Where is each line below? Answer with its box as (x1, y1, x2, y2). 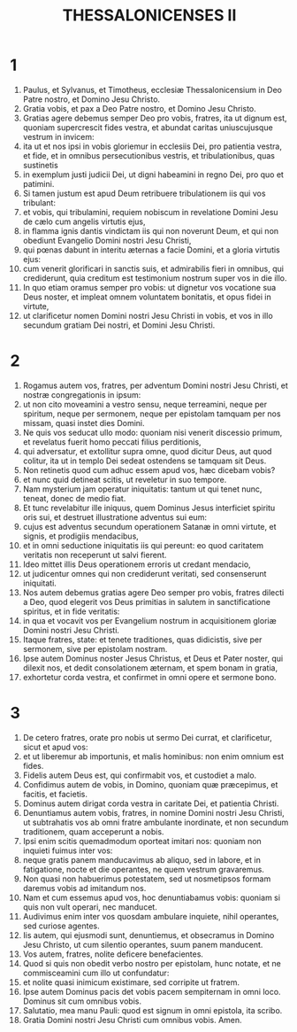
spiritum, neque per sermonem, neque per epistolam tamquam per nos (22, 408, 281, 419)
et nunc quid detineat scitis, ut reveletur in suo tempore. (22, 474, 227, 485)
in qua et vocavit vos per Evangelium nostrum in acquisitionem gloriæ (22, 615, 277, 625)
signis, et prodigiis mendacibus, (22, 531, 140, 541)
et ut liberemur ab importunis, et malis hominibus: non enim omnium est (22, 750, 285, 762)
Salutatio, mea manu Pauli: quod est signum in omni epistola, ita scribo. (22, 1005, 283, 1015)
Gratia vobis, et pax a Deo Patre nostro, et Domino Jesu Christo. (22, 103, 256, 113)
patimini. (22, 178, 55, 189)
